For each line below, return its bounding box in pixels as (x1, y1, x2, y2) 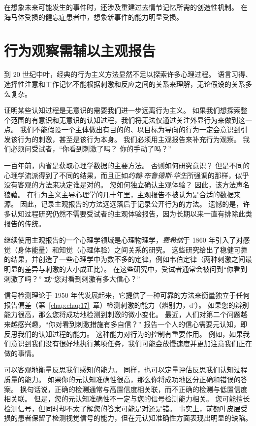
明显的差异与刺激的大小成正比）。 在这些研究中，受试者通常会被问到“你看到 (4, 264, 248, 274)
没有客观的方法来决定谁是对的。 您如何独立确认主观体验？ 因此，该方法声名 (4, 179, 250, 190)
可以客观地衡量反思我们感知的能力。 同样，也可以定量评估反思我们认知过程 (4, 364, 248, 375)
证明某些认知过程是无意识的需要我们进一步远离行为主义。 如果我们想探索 (4, 105, 241, 115)
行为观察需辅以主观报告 (4, 40, 156, 61)
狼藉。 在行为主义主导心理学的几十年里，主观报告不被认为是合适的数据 (4, 189, 234, 199)
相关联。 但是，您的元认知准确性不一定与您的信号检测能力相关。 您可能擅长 (4, 393, 250, 404)
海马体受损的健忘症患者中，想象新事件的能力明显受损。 (4, 11, 183, 22)
